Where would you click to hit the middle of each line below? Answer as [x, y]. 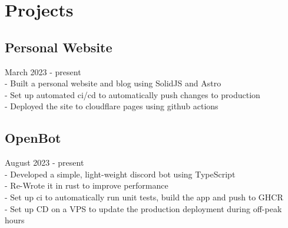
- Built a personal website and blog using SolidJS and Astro [113, 83]
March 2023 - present [43, 71]
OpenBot [33, 138]
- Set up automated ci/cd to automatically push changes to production [133, 94]
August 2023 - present [44, 162]
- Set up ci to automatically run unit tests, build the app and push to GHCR [144, 197]
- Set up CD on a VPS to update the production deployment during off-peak [143, 208]
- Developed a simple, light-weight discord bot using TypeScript [120, 174]
